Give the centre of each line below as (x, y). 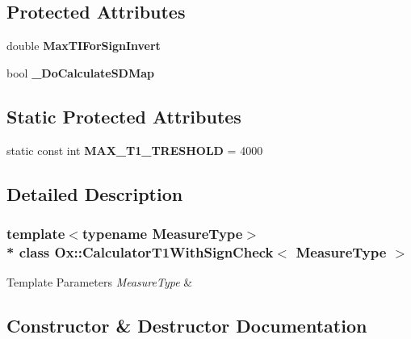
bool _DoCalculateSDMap (80, 72)
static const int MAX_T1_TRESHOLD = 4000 (135, 150)
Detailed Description (95, 193)
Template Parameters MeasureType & (100, 282)
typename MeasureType (162, 233)
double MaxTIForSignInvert (84, 46)
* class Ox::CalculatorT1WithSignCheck (140, 251)
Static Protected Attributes (124, 116)
